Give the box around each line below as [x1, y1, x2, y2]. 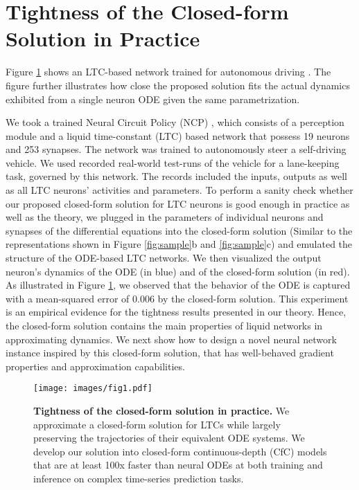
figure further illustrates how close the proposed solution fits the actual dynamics [6, 78, 350, 92]
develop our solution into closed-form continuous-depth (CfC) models [33, 444, 327, 458]
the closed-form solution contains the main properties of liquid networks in [6, 318, 323, 332]
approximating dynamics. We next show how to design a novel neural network [6, 332, 337, 346]
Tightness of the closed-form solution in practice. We [33, 403, 290, 418]
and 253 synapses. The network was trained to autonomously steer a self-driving [6, 142, 347, 156]
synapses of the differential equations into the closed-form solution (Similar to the [6, 223, 353, 237]
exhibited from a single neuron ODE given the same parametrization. [6, 91, 300, 106]
